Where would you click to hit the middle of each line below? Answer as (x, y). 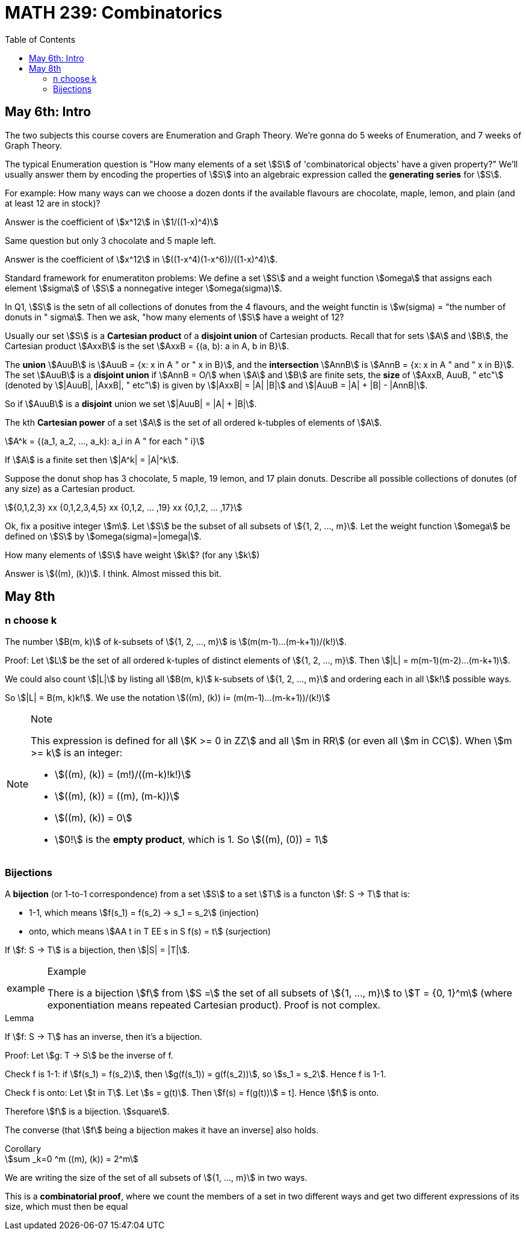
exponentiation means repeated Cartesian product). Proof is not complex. (214, 1005)
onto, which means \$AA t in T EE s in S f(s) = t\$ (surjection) (150, 931)
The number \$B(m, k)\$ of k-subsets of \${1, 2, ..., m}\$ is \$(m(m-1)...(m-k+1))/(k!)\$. (176, 641)
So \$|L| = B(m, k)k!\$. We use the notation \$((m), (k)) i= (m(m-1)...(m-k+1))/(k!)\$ (168, 697)
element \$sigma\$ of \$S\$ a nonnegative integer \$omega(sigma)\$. (144, 288)
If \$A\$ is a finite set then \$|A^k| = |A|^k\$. (92, 459)
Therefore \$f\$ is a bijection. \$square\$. (87, 1111)
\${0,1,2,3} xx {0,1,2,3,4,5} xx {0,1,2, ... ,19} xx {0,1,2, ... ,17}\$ (124, 507)
